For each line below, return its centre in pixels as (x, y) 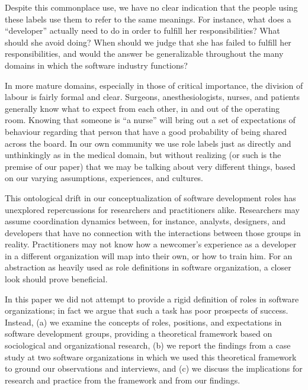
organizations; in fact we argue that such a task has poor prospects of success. (147, 310)
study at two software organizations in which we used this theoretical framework (151, 357)
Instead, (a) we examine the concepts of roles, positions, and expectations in (143, 322)
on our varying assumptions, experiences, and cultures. (104, 178)
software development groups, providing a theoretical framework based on (139, 333)
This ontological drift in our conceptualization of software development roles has (150, 197)
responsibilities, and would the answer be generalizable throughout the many (144, 54)
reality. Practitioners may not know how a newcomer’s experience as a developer (151, 244)
